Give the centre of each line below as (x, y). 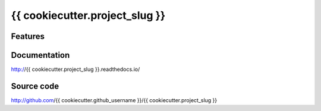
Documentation (40, 55)
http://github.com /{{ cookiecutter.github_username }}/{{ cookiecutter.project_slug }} (114, 100)
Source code (35, 86)
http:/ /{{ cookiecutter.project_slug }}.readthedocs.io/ (75, 69)
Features (28, 36)
